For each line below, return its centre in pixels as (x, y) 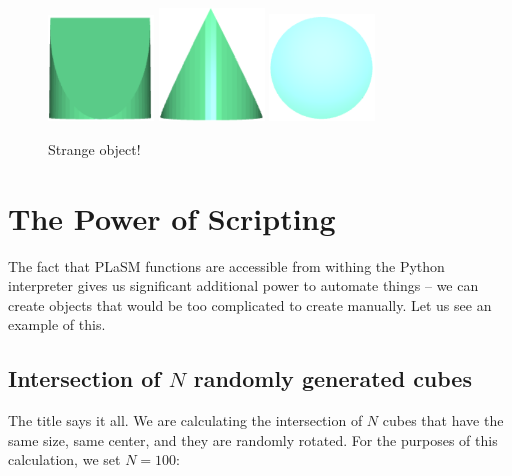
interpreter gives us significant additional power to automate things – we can (243, 285)
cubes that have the (443, 420)
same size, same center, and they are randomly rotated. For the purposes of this (253, 439)
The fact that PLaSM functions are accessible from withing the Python (226, 265)
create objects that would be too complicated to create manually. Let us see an (250, 304)
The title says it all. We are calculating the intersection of (185, 420)
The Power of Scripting (172, 217)
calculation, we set (64, 459)
